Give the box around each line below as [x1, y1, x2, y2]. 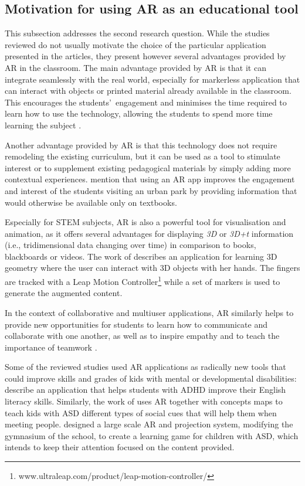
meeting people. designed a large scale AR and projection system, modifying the [5, 418, 293, 430]
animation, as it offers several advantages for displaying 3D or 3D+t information [5, 227, 294, 239]
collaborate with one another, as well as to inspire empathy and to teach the [5, 329, 280, 342]
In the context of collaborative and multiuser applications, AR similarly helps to [5, 306, 294, 318]
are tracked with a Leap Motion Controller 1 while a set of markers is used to [5, 274, 280, 287]
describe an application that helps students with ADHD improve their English [5, 383, 286, 396]
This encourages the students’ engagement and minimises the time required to [5, 96, 287, 108]
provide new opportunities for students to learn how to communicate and [5, 318, 268, 330]
